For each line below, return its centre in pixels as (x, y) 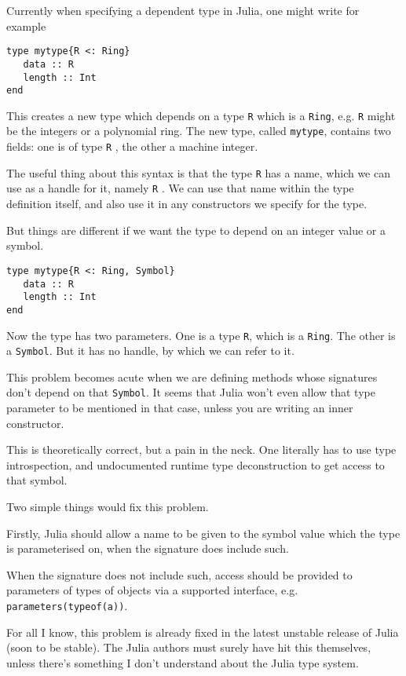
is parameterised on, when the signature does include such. (148, 548)
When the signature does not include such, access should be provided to (179, 574)
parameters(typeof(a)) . (67, 605)
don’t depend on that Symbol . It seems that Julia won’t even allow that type (191, 392)
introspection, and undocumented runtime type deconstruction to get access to (196, 464)
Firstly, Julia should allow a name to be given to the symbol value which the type (203, 533)
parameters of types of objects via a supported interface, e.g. (152, 590)
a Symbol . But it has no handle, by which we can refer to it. (150, 351)
